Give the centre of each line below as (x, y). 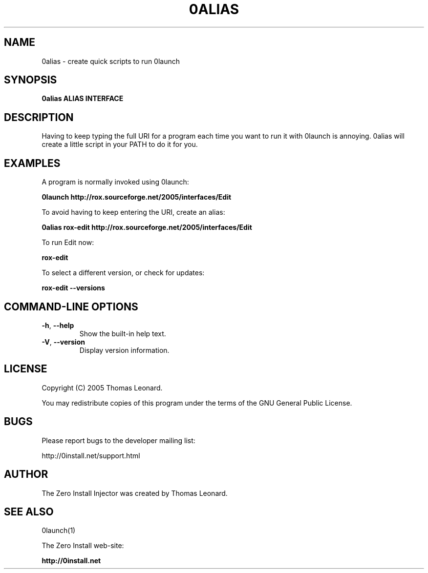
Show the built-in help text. (123, 333)
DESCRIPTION (39, 117)
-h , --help (58, 325)
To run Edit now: (68, 243)
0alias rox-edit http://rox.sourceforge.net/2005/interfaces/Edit (147, 227)
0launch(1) (59, 531)
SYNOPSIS (31, 80)
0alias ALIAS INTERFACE (83, 99)
